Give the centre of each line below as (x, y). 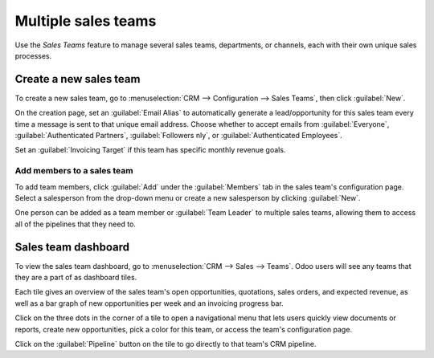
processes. (33, 55)
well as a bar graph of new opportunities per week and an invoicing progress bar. (149, 303)
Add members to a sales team (74, 171)
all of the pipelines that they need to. (76, 224)
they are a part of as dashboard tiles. (76, 278)
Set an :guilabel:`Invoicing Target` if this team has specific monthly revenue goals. (150, 150)
